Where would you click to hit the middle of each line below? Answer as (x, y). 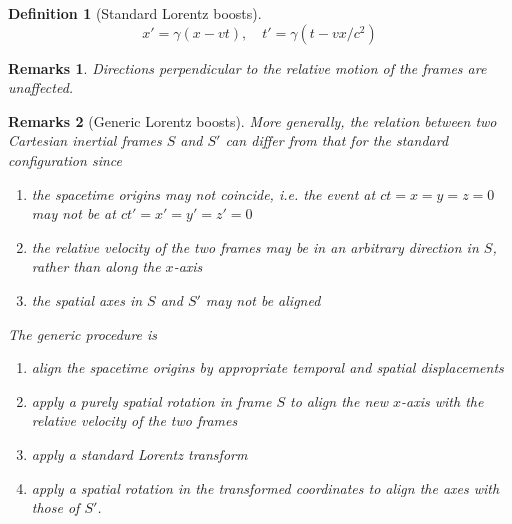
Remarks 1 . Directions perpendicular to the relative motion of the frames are (247, 67)
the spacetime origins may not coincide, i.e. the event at (203, 193)
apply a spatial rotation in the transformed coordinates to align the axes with (265, 487)
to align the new (339, 400)
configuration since (65, 159)
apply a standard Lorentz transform (139, 453)
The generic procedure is (83, 333)
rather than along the (96, 266)
